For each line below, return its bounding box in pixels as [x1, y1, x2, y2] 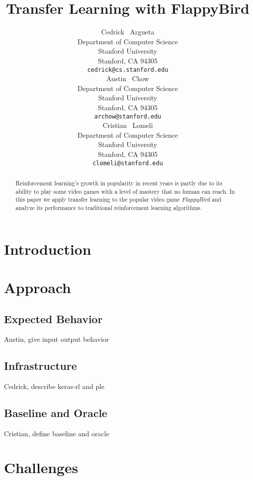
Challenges [4, 457, 78, 477]
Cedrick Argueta [101, 27, 154, 37]
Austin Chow [106, 73, 149, 84]
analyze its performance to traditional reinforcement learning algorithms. [15, 203, 202, 211]
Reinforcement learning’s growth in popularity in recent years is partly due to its [15, 179, 223, 187]
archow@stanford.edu [94, 113, 162, 120]
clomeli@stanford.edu [92, 159, 163, 167]
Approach [4, 277, 71, 298]
